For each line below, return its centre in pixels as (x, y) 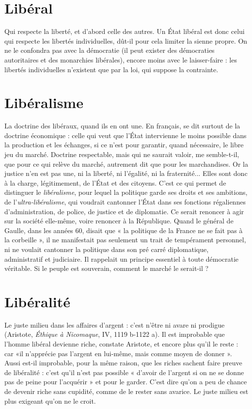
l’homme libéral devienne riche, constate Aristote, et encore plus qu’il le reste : (121, 344)
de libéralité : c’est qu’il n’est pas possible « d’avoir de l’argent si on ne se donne (124, 372)
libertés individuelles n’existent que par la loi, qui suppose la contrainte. (111, 69)
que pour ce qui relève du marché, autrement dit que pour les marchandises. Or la (126, 164)
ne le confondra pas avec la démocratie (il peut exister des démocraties (110, 50)
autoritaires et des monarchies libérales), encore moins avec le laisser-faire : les (121, 59)
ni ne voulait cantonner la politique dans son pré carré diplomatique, (107, 249)
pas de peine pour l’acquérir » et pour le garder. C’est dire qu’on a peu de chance (126, 382)
